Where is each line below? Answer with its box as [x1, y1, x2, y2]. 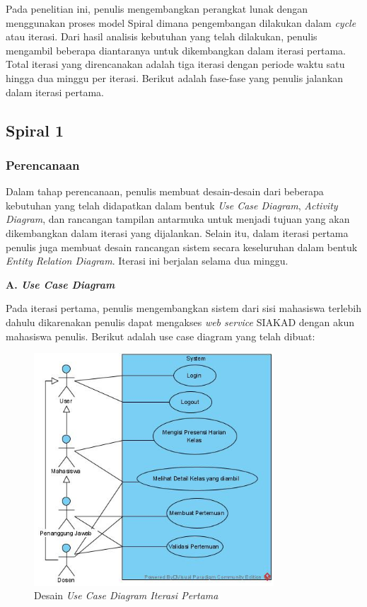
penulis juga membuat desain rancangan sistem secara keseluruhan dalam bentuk [6, 239, 358, 254]
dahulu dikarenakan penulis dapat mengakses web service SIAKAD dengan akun [6, 314, 354, 329]
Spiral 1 [6, 119, 64, 141]
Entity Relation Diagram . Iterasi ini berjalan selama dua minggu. [6, 253, 289, 268]
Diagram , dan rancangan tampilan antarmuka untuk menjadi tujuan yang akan [6, 212, 350, 226]
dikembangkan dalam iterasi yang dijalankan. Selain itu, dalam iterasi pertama [6, 225, 349, 240]
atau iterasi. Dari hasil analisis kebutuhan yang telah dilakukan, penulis [6, 29, 318, 44]
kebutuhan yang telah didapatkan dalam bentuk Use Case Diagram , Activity [6, 197, 338, 212]
